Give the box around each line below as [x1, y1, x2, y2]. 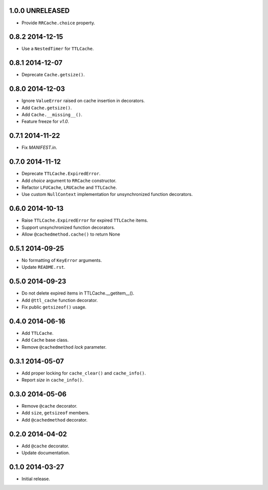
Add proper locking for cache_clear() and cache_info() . [21, 370, 146, 376]
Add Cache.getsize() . [21, 105, 72, 111]
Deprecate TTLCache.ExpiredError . [21, 171, 101, 177]
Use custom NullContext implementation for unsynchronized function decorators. [21, 191, 193, 197]
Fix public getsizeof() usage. [21, 304, 87, 310]
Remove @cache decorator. [21, 403, 78, 409]
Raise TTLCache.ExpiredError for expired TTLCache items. [21, 217, 148, 223]
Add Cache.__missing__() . [21, 112, 82, 118]
